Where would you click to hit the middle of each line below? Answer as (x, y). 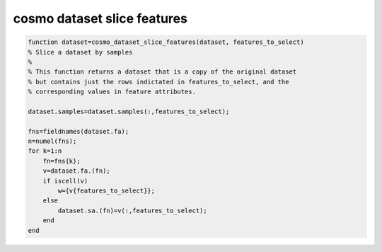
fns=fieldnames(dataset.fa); (79, 131)
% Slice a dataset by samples (80, 52)
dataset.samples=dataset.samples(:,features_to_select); (129, 111)
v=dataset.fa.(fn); (77, 171)
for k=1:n (45, 151)
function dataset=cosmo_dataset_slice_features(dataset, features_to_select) (166, 42)
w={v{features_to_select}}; (106, 191)
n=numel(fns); (52, 141)
